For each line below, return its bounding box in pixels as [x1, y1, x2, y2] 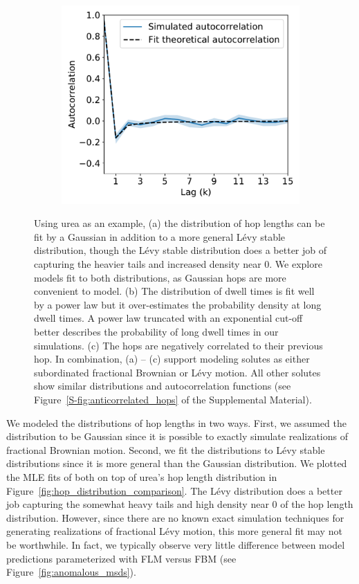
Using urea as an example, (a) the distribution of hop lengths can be [34, 216, 325, 230]
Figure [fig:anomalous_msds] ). [6, 565, 136, 579]
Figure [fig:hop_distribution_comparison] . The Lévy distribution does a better [6, 483, 342, 498]
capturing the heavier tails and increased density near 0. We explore [34, 257, 322, 271]
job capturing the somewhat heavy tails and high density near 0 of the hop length [6, 497, 353, 511]
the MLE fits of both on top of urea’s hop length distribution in [6, 469, 277, 484]
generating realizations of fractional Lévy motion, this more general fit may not [6, 524, 342, 538]
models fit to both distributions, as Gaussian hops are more [34, 270, 286, 284]
